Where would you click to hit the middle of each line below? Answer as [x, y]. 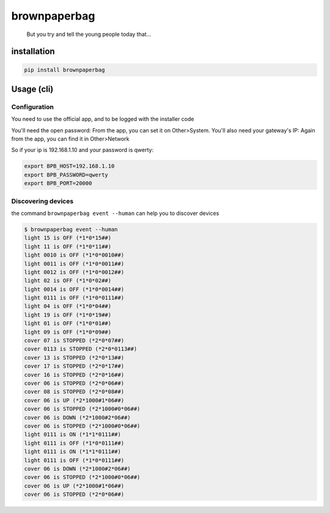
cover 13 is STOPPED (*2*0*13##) [74, 358]
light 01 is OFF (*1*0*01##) [68, 323]
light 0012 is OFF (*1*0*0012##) [74, 272]
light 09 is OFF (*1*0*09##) [68, 332]
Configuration [33, 107]
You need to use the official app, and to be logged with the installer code [103, 119]
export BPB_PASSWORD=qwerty [66, 175]
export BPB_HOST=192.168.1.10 [69, 166]
